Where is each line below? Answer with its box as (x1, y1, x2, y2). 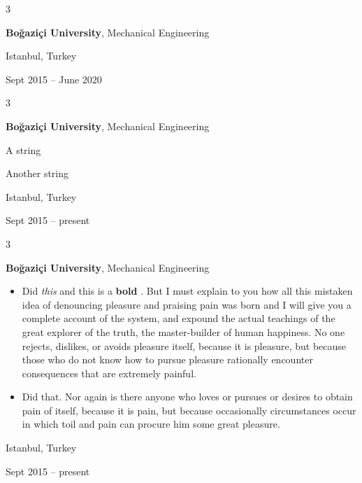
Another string (6, 166, 69, 181)
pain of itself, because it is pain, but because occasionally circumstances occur (22, 402, 356, 417)
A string (6, 142, 41, 157)
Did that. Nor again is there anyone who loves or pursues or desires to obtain (22, 389, 353, 404)
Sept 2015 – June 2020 (6, 71, 102, 86)
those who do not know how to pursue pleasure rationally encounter (22, 352, 313, 367)
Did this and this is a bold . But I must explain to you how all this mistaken (22, 283, 353, 298)
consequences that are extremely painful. (22, 365, 196, 380)
